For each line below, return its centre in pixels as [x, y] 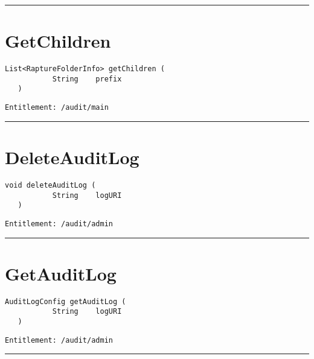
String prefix [87, 79]
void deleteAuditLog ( [50, 185]
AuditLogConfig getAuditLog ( [66, 301]
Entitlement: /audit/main [57, 108]
